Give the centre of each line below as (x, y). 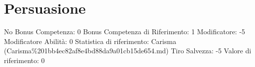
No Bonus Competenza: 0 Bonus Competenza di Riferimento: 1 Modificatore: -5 (125, 32)
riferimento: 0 (24, 60)
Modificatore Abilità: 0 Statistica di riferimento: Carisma (90, 41)
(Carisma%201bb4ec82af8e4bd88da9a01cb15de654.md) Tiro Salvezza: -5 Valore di (128, 51)
